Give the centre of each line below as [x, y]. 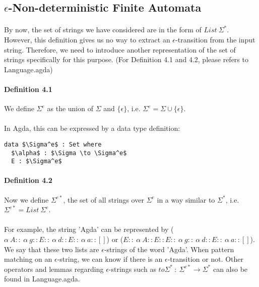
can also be [230, 269]
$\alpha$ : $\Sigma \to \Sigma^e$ [69, 153]
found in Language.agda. [42, 279]
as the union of [70, 108]
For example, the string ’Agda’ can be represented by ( [89, 229]
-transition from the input [215, 39]
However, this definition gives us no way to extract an [87, 39]
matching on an [28, 259]
